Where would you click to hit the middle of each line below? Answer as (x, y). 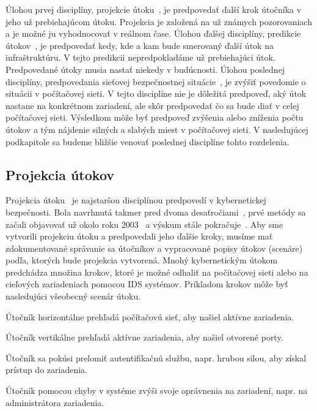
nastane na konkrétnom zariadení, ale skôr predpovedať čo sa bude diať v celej (152, 105)
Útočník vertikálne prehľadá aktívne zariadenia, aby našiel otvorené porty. (144, 337)
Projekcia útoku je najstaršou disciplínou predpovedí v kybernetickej (136, 200)
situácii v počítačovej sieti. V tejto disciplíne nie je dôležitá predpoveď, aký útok (156, 93)
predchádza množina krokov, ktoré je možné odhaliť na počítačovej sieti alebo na (157, 272)
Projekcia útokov (60, 174)
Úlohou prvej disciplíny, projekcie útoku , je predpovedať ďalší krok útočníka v (154, 9)
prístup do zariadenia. (46, 370)
